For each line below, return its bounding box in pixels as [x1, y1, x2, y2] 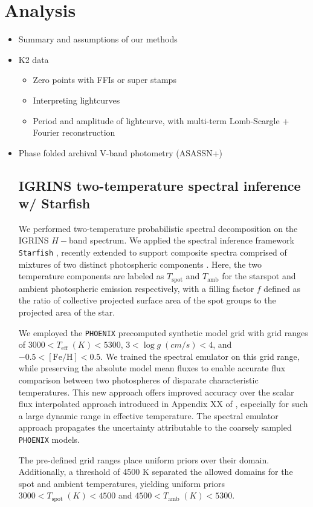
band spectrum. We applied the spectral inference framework [68, 234, 294, 247]
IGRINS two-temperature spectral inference [18, 176, 301, 194]
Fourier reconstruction [33, 126, 115, 139]
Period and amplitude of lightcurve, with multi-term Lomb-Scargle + [33, 114, 289, 127]
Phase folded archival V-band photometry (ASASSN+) [18, 146, 222, 159]
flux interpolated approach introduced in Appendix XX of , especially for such [18, 397, 308, 410]
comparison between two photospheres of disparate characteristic [18, 373, 259, 386]
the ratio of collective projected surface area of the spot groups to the [18, 294, 276, 307]
